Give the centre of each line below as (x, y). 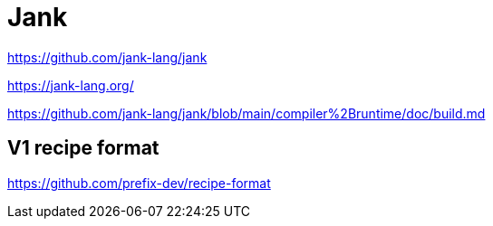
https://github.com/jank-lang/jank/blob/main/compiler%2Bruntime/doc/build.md (246, 113)
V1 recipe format (83, 148)
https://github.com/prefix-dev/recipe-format (139, 183)
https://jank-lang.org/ (71, 85)
